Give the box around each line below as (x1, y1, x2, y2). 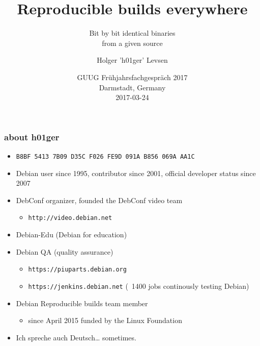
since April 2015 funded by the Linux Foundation (28, 315, 182, 326)
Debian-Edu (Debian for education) (16, 229, 127, 240)
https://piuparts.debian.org (28, 266, 127, 274)
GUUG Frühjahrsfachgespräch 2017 (77, 71, 188, 82)
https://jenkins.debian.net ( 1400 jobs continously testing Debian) (28, 280, 249, 291)
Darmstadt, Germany (99, 82, 166, 92)
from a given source (102, 37, 163, 48)
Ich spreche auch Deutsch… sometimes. (16, 332, 136, 342)
